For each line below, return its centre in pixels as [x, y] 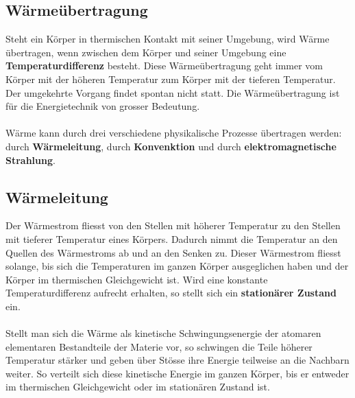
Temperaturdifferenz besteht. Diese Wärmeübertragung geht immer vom [164, 66]
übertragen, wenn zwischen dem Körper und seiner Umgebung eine [146, 52]
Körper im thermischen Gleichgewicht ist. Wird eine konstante [137, 279]
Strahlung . [30, 160]
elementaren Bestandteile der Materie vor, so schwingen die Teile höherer [159, 346]
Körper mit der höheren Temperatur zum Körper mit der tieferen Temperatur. [171, 79]
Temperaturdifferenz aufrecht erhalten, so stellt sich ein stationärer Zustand [171, 293]
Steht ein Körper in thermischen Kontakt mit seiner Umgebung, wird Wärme [168, 39]
